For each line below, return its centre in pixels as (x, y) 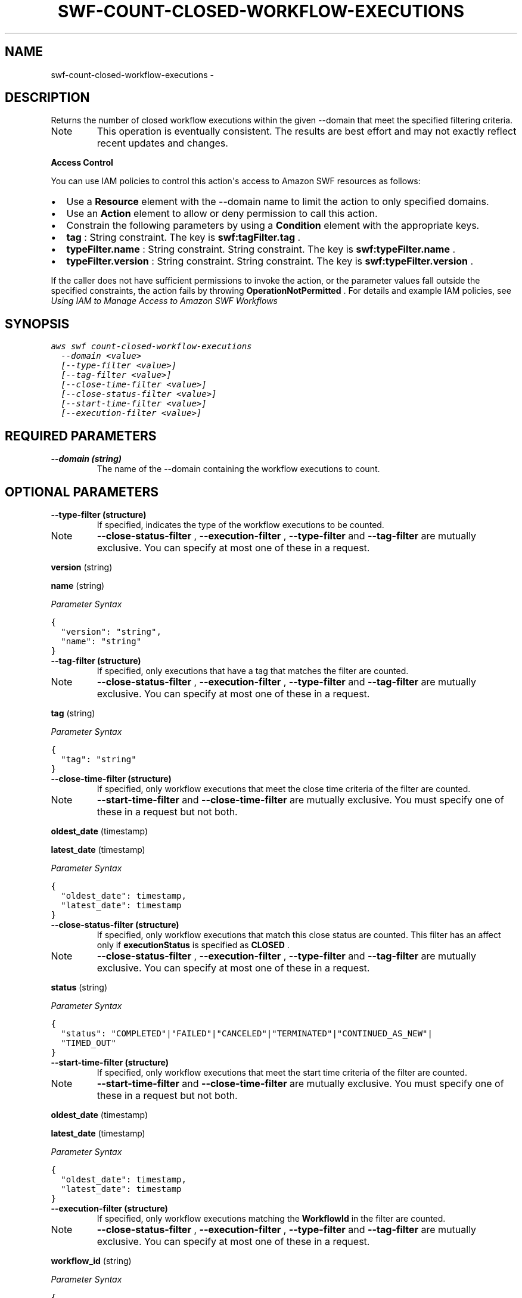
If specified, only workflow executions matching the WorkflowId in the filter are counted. (271, 1218)
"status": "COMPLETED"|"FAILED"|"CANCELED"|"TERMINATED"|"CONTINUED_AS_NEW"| (247, 1033)
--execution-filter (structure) (109, 1208)
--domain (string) (86, 459)
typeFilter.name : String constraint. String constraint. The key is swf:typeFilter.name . (261, 249)
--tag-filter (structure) (96, 660)
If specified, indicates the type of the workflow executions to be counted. (240, 524)
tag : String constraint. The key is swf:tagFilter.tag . (184, 237)
